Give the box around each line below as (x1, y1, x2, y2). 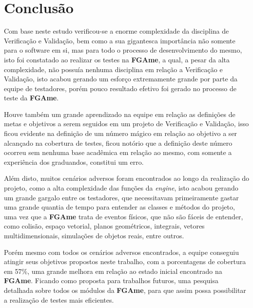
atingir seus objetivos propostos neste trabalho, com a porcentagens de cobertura (4, 256, 246, 267)
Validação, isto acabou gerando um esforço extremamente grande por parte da (4, 74, 238, 84)
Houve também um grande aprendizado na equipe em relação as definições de (4, 109, 235, 119)
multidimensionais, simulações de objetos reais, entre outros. (4, 231, 184, 240)
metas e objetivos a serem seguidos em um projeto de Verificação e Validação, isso (4, 118, 249, 129)
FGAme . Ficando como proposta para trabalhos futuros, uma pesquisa (4, 275, 218, 286)
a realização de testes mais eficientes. (4, 294, 114, 305)
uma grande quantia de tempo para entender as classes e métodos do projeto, (4, 202, 235, 212)
